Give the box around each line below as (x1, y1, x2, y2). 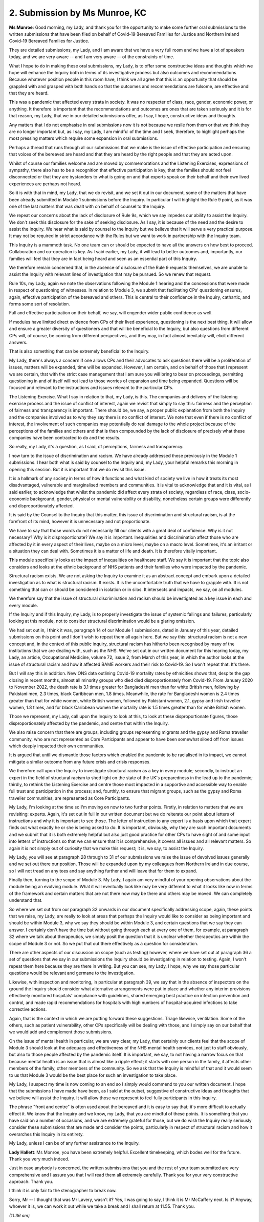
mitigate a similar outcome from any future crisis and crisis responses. (9, 759, 151, 764)
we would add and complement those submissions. (9, 1029, 112, 1035)
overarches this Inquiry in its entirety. (9, 1131, 84, 1137)
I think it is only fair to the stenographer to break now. (9, 1188, 117, 1194)
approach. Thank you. (9, 1178, 54, 1185)
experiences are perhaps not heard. (9, 181, 82, 187)
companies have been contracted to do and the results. (9, 435, 121, 441)
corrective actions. (9, 1006, 47, 1012)
